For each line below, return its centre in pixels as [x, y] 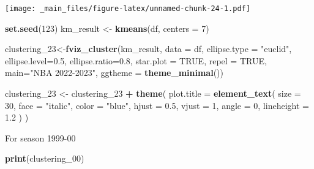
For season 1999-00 [40, 137]
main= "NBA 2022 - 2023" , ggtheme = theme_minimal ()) [114, 73]
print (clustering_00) [45, 158]
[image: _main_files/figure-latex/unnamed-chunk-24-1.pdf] [128, 9]
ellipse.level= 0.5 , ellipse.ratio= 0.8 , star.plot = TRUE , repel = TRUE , [136, 60]
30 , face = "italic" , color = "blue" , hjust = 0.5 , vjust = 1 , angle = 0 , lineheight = [157, 105]
